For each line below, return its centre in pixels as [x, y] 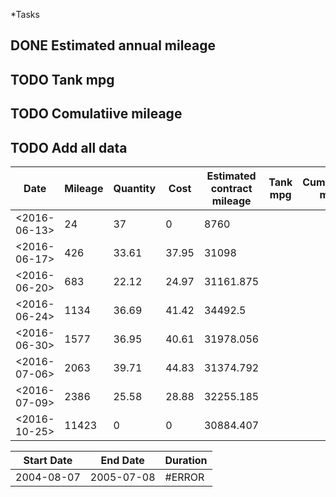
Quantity [135, 188]
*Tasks [25, 14]
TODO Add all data [69, 147]
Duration [186, 460]
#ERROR [184, 477]
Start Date [48, 460]
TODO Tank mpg [62, 79]
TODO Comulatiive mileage [96, 114]
